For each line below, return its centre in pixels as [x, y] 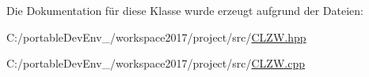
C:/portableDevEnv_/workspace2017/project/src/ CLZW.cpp [156, 63]
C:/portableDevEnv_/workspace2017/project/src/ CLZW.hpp [156, 37]
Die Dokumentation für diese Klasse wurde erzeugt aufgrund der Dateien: [185, 10]
